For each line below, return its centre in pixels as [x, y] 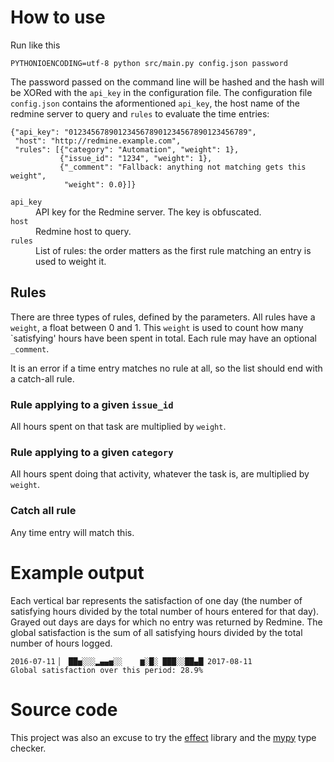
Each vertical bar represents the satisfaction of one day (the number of [156, 600]
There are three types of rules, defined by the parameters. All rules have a [163, 317]
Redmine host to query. [83, 231]
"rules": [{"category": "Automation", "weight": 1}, [127, 149]
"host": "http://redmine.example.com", [98, 141]
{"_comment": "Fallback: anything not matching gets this [183, 167]
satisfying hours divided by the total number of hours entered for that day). [165, 611]
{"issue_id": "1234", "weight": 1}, [136, 158]
